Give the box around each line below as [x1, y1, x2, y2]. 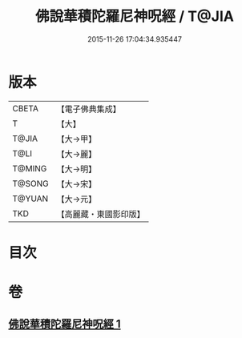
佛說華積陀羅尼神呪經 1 [8, 317, 122, 331]
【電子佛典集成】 [56, 103, 122, 115]
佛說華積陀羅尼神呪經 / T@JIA [34, 7, 235, 26]
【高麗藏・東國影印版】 [56, 208, 146, 219]
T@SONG [12, 178, 50, 189]
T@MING [12, 163, 47, 174]
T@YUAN [12, 193, 49, 204]
